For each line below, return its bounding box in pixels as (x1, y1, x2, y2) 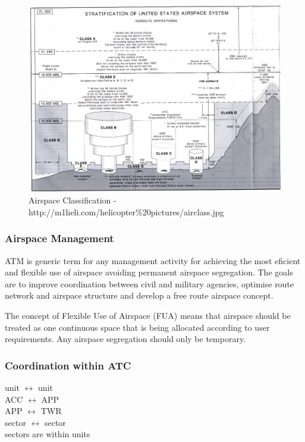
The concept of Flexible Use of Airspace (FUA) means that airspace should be (5, 309, 291, 322)
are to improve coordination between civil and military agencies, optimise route (5, 277, 294, 290)
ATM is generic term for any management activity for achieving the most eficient (5, 254, 301, 267)
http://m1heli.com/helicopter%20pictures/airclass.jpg (29, 205, 224, 218)
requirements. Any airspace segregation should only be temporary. (5, 333, 246, 345)
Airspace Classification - (29, 194, 117, 206)
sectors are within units (5, 428, 90, 440)
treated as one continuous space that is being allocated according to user (5, 321, 270, 333)
